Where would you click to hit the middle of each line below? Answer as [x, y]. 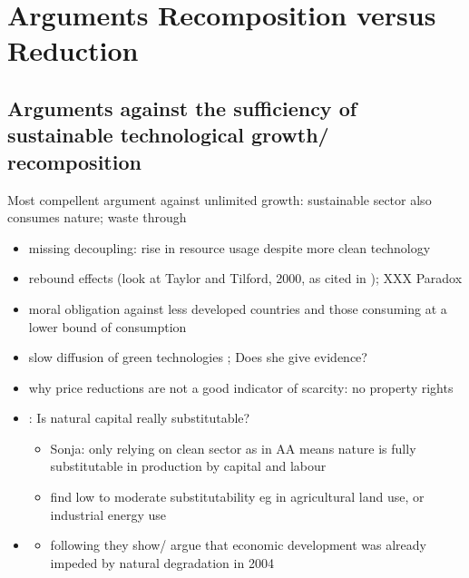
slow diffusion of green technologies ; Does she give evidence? [198, 357]
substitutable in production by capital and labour [188, 466]
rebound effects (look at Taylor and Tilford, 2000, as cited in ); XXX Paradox [245, 278]
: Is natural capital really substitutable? [139, 418]
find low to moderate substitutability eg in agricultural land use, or [237, 497]
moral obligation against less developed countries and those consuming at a [238, 308]
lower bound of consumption [107, 326]
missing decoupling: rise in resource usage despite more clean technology [230, 247]
